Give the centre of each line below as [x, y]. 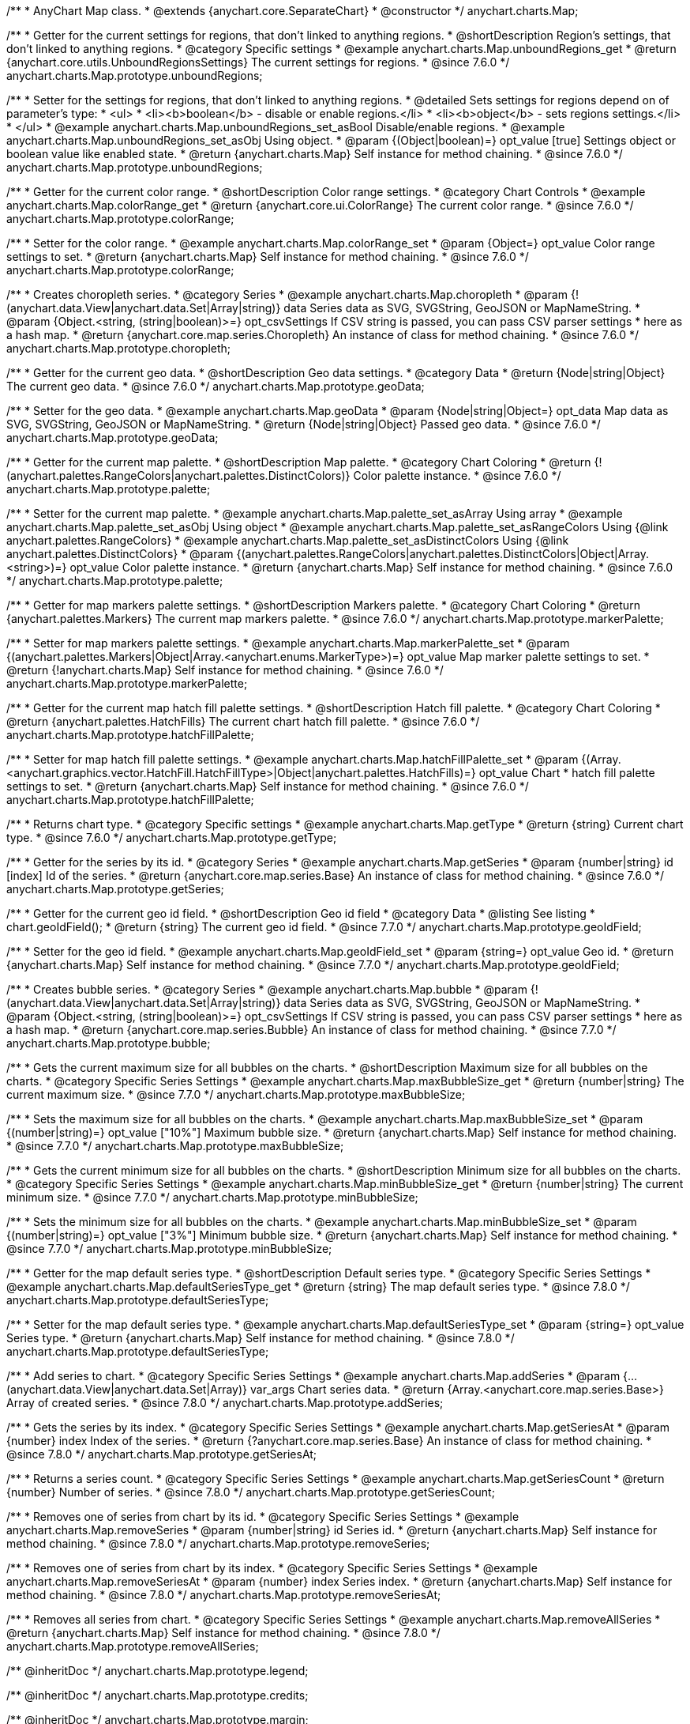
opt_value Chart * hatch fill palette [567, 773]
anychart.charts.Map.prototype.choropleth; [119, 348]
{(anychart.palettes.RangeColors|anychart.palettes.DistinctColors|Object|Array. [443, 554]
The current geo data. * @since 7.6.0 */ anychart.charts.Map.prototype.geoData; [216, 386]
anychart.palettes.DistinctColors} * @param [120, 554]
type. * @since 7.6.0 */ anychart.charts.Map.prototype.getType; [172, 837]
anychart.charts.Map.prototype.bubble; [109, 1043]
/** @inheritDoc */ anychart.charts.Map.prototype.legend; [157, 1671]
